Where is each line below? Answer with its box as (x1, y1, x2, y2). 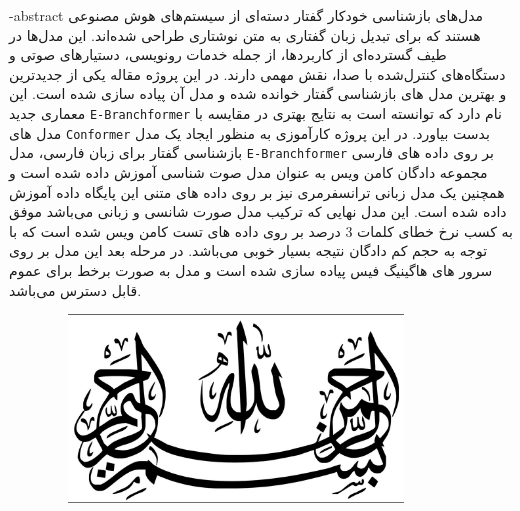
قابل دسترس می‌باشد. (9, 279, 142, 300)
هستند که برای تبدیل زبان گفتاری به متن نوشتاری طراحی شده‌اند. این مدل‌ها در (9, 24, 481, 45)
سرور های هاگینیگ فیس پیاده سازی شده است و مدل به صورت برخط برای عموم (9, 259, 493, 280)
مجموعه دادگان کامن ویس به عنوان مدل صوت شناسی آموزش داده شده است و (9, 161, 488, 182)
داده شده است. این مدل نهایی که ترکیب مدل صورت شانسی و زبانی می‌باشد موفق (9, 201, 507, 222)
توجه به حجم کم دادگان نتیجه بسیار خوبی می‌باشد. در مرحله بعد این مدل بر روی (9, 240, 488, 261)
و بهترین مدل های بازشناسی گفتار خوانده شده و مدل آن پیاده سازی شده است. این (9, 83, 507, 104)
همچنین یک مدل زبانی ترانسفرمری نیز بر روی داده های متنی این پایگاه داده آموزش (9, 181, 505, 202)
